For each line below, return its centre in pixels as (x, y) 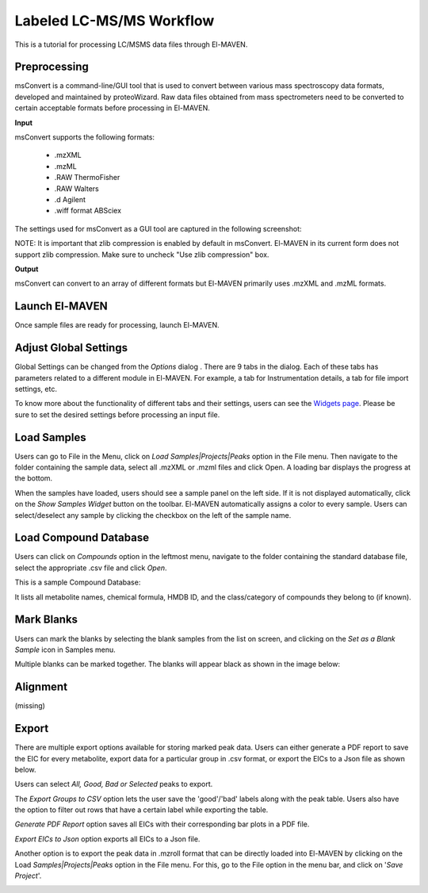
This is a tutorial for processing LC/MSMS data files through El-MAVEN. (131, 44)
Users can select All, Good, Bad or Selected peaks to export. (114, 784)
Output (27, 269)
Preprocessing (52, 67)
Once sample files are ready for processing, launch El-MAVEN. (117, 325)
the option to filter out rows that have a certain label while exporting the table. (141, 810)
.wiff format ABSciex (88, 211)
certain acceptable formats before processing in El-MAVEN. (112, 108)
